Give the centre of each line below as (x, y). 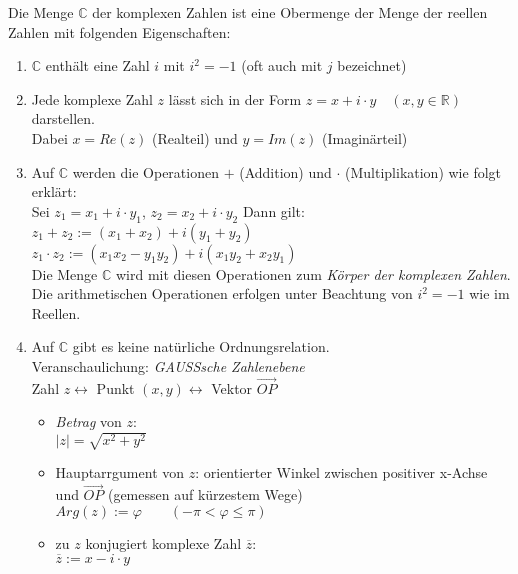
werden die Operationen (145, 171)
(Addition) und (285, 171)
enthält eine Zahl (97, 65)
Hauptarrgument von (120, 472)
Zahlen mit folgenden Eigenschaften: (119, 31)
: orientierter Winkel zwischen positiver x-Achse (341, 472)
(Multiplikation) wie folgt (423, 171)
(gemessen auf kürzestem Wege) (205, 494)
